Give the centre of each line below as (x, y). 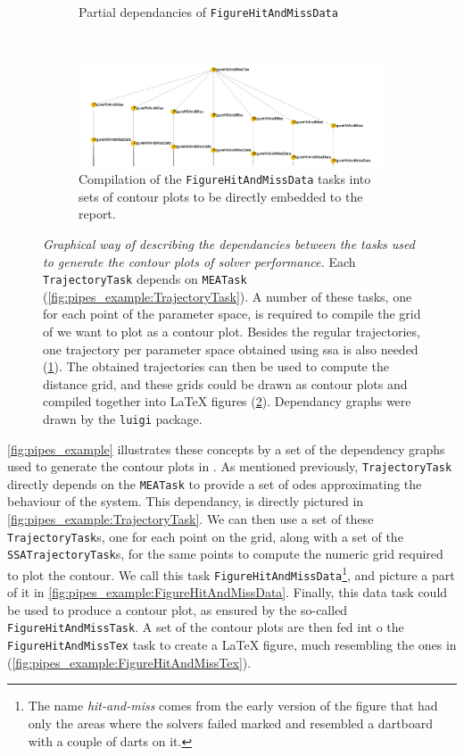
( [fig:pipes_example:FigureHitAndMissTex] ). (129, 662)
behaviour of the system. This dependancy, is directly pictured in (186, 501)
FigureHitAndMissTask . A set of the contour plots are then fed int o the (206, 627)
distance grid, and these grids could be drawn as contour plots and (225, 383)
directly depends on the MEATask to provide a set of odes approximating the (215, 483)
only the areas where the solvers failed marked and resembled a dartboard (231, 723)
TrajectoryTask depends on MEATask (145, 279)
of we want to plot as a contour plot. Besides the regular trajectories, (232, 331)
